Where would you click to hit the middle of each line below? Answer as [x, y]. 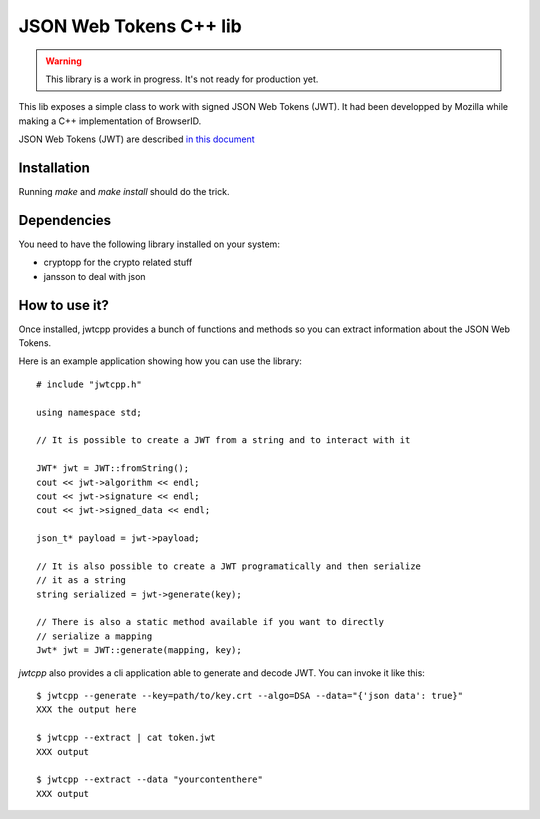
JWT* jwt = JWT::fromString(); [113, 468]
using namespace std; [89, 412]
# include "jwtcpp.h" [89, 384]
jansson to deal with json [94, 276]
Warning [63, 61]
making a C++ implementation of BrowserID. [110, 121]
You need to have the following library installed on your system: [149, 244]
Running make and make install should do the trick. [124, 192]
